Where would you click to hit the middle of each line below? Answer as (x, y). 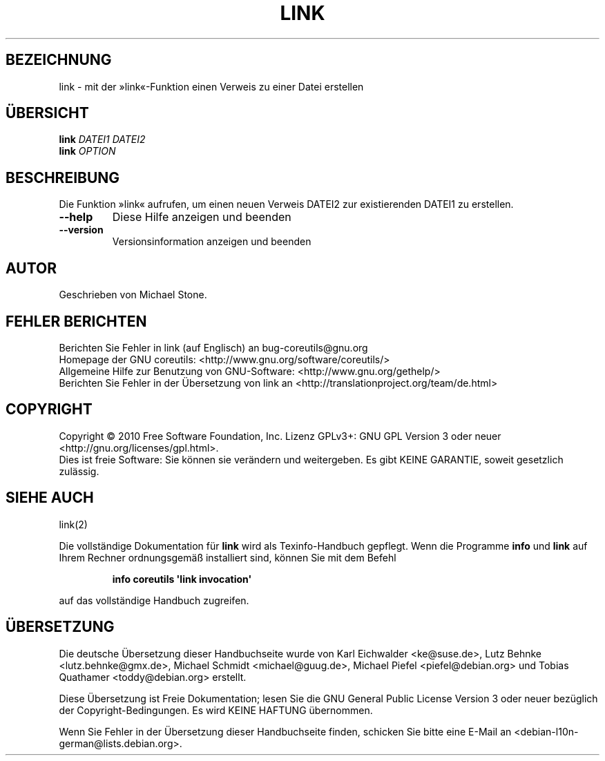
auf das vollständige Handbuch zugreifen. (154, 600)
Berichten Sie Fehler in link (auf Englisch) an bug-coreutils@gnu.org (213, 347)
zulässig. (79, 471)
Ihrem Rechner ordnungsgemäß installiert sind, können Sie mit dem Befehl (228, 557)
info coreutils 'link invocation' (182, 579)
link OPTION (87, 151)
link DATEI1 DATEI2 (102, 139)
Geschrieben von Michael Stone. (133, 295)
